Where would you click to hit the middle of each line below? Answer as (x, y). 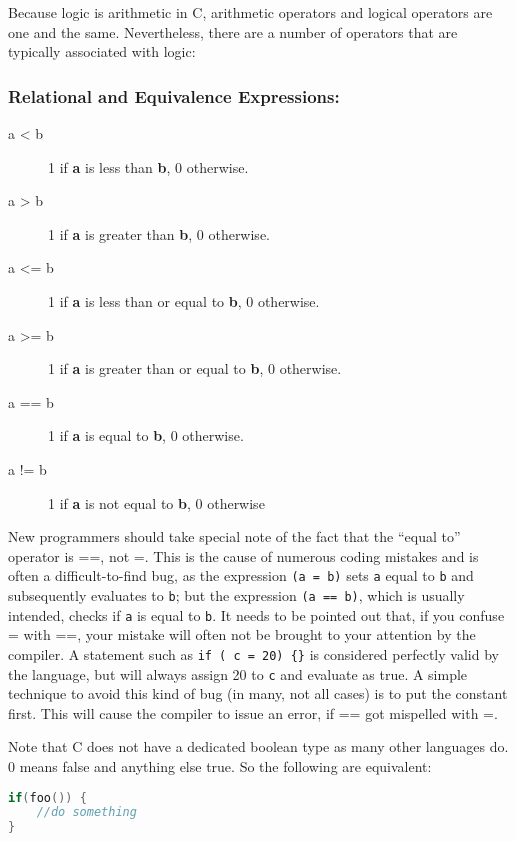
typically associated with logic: (102, 51)
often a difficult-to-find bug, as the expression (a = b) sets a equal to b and (241, 575)
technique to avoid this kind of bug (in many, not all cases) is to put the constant (258, 693)
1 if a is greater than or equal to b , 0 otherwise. (195, 368)
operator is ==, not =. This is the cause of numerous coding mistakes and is (243, 555)
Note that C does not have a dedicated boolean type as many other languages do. (258, 746)
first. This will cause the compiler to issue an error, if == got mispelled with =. (253, 712)
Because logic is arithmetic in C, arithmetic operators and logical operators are (250, 12)
